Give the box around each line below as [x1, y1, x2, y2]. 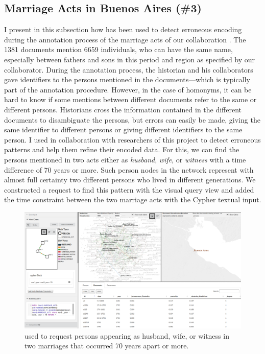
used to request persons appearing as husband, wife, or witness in [25, 330, 229, 341]
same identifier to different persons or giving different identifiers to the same [4, 124, 243, 135]
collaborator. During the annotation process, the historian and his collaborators [4, 64, 253, 75]
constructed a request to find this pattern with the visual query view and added [4, 184, 254, 195]
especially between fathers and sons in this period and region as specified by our [4, 54, 255, 64]
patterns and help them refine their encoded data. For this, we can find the [4, 144, 239, 155]
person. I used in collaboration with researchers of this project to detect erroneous [4, 134, 261, 145]
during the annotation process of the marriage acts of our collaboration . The [4, 34, 246, 44]
